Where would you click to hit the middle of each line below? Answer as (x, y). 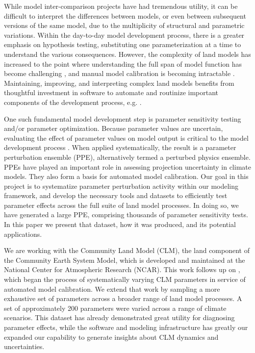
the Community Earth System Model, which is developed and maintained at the (125, 260)
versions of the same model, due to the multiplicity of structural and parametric (124, 25)
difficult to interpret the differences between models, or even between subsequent (125, 15)
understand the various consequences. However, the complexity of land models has (127, 54)
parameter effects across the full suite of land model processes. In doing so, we (121, 205)
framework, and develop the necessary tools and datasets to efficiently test (116, 195)
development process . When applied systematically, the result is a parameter (120, 147)
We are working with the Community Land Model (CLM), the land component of (127, 250)
